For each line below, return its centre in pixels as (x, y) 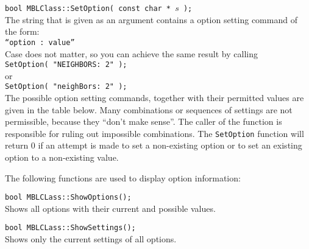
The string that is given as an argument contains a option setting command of (151, 19)
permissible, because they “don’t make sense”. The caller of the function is (144, 121)
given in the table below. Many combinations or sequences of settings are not (149, 109)
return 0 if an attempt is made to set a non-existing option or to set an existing (154, 145)
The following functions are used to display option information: (123, 177)
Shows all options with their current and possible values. (110, 208)
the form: (22, 31)
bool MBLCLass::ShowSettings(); (70, 228)
